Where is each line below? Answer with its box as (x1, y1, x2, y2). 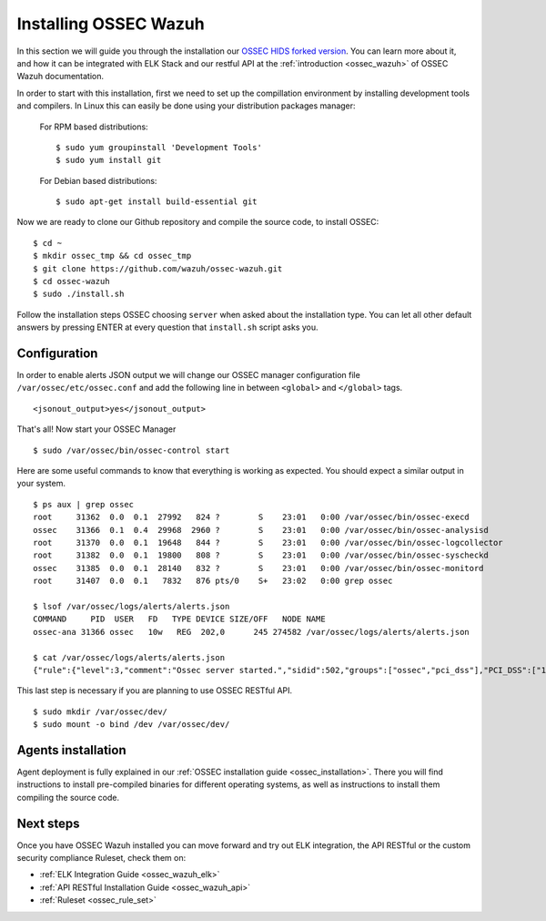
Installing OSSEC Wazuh (16, 14, 205, 34)
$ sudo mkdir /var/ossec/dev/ (33, 706, 168, 717)
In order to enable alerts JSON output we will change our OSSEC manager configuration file (16, 370, 361, 381)
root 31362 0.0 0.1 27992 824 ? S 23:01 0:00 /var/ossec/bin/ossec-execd (33, 512, 470, 523)
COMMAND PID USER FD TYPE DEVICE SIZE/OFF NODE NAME (33, 614, 327, 624)
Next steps (16, 815, 80, 831)
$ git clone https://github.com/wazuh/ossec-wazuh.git (33, 263, 283, 273)
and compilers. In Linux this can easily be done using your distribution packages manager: (16, 100, 356, 111)
